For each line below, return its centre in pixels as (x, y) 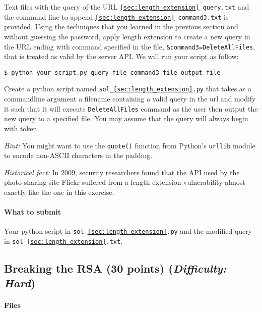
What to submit (33, 212)
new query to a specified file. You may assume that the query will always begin (126, 118)
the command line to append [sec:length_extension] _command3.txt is (116, 16)
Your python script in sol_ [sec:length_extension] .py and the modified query (128, 231)
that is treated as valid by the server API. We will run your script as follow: (121, 56)
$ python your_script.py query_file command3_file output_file (112, 72)
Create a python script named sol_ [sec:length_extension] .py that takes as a (128, 89)
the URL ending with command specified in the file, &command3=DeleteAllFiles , (130, 46)
